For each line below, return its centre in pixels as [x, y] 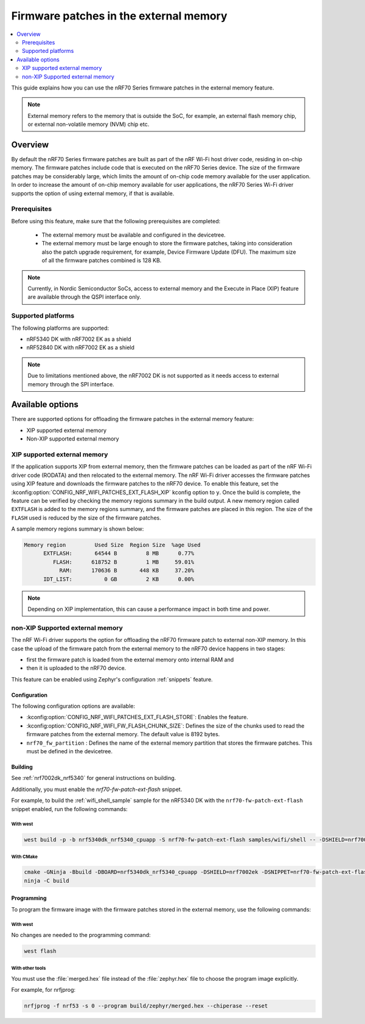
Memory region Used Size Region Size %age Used [112, 545]
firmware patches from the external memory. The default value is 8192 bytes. [123, 734]
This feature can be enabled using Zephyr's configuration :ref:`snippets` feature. [112, 679]
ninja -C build [47, 880]
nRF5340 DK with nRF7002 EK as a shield [79, 339]
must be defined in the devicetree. [69, 751]
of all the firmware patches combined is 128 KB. [102, 260]
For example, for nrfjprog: [43, 990]
